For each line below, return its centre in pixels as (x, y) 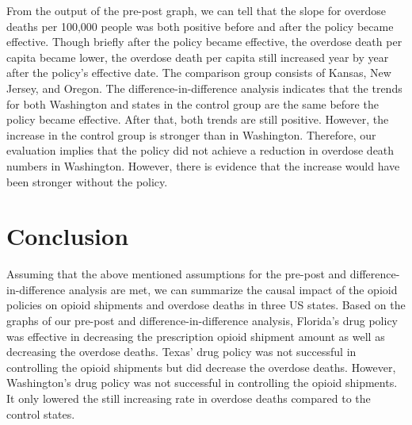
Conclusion (68, 236)
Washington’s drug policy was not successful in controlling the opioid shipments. (202, 383)
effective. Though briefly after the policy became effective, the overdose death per (204, 42)
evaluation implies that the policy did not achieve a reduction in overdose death (200, 150)
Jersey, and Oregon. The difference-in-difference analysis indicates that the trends (204, 88)
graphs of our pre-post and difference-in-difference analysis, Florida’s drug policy (202, 321)
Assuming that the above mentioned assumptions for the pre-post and (177, 274)
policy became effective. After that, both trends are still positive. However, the (198, 119)
